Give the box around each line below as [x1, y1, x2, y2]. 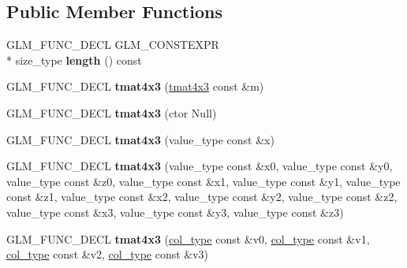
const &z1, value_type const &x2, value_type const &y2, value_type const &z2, [6, 188, 398, 205]
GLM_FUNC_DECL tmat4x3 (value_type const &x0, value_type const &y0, [6, 158, 393, 174]
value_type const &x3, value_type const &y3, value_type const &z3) [6, 203, 344, 220]
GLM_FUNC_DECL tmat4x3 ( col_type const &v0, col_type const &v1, [6, 230, 370, 247]
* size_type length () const [6, 51, 142, 68]
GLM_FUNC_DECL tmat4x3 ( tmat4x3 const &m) [6, 78, 264, 95]
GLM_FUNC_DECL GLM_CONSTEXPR [6, 36, 219, 53]
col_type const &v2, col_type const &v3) [6, 246, 209, 262]
